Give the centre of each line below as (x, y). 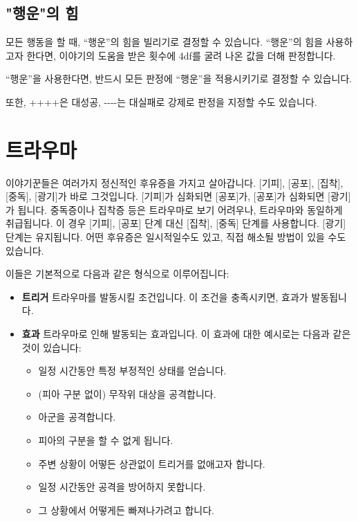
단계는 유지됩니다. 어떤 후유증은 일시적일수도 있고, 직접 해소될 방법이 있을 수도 (176, 237)
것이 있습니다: (51, 347)
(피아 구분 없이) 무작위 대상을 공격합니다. (127, 393)
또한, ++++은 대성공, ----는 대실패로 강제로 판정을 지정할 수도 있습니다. (161, 101)
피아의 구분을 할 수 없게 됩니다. (106, 440)
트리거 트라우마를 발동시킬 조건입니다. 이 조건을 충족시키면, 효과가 (165, 296)
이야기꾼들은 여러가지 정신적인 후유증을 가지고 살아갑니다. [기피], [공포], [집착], (175, 182)
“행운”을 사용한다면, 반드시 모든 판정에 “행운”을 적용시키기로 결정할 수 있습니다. (179, 79)
